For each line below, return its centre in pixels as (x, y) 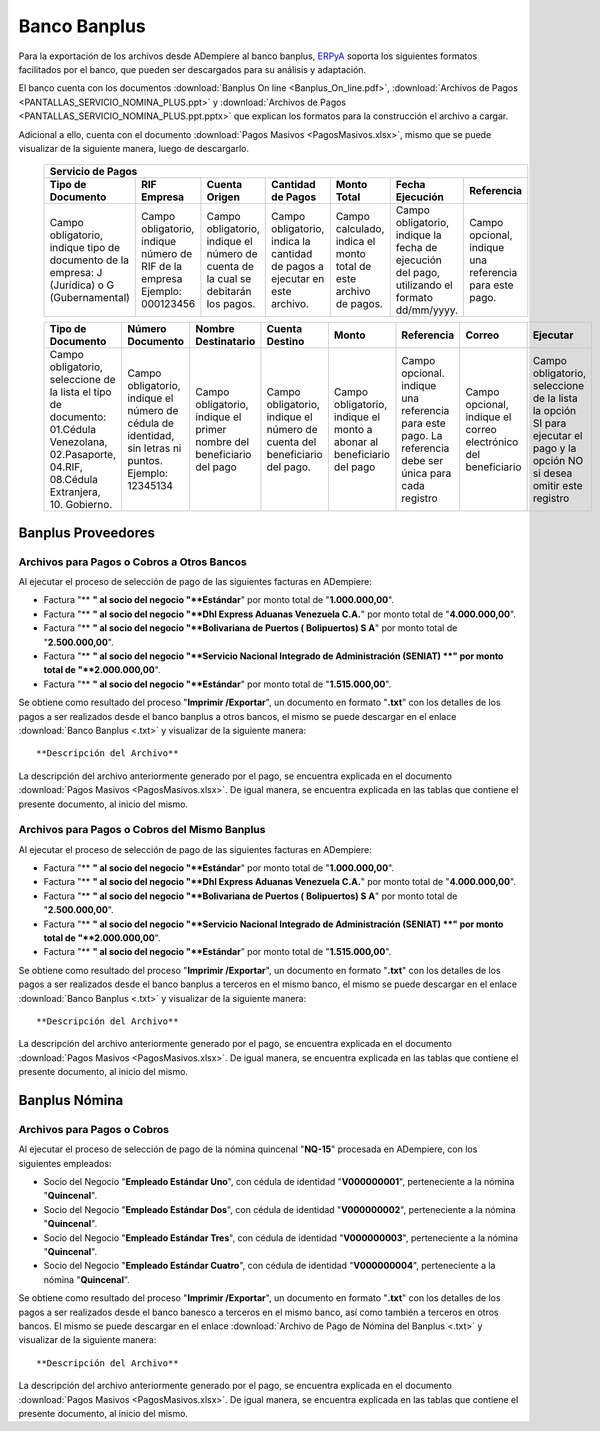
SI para (549, 423)
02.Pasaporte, (83, 455)
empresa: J (76, 273)
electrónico (492, 442)
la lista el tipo (80, 392)
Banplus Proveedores (86, 532)
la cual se (229, 279)
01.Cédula (73, 430)
